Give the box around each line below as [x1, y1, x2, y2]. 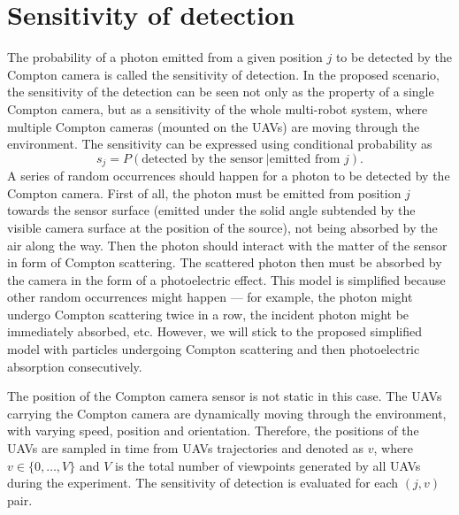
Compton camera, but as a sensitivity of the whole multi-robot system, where [7, 99, 428, 118]
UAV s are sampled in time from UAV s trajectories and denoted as [7, 439, 364, 457]
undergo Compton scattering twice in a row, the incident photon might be [7, 304, 409, 323]
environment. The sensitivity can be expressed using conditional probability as [7, 135, 432, 153]
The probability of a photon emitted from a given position [7, 48, 323, 66]
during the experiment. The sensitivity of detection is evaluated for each [7, 473, 399, 492]
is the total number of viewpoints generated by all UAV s [114, 456, 421, 474]
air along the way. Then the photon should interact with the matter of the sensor [7, 235, 448, 254]
